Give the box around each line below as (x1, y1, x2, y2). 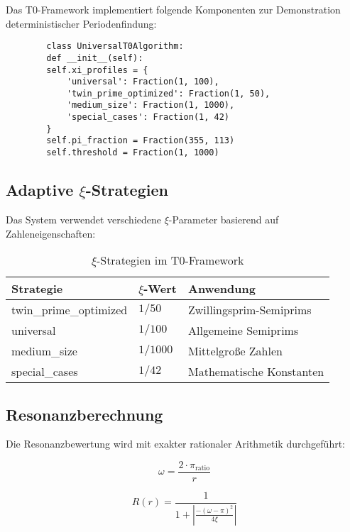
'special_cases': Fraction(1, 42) (66, 112, 229, 123)
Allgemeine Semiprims (187, 322, 299, 339)
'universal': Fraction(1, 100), (66, 77, 219, 87)
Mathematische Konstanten (187, 363, 324, 380)
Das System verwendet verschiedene (6, 211, 162, 226)
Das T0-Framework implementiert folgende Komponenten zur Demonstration (6, 2, 341, 16)
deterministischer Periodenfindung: (6, 16, 157, 31)
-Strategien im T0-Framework (96, 252, 244, 269)
